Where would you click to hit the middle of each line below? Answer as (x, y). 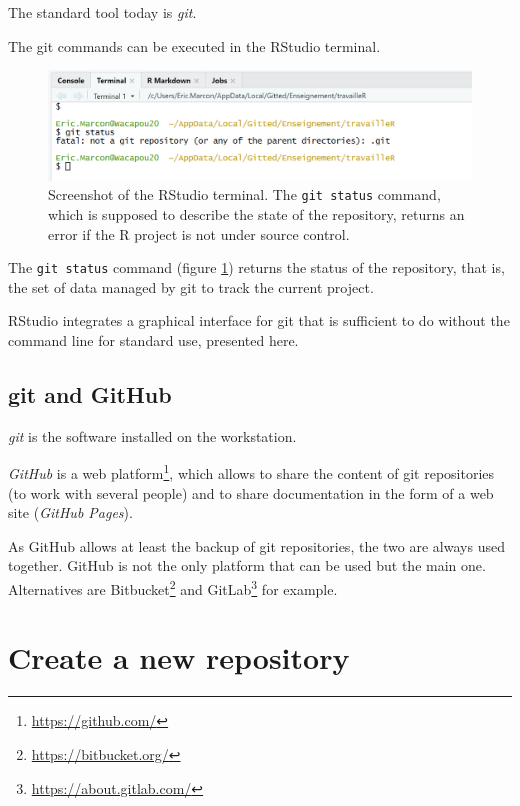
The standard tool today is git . (102, 12)
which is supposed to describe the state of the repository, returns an (256, 213)
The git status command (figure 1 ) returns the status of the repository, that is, (256, 267)
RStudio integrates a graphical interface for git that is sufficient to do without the (259, 320)
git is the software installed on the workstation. (152, 435)
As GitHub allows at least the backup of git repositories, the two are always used (256, 545)
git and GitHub (90, 394)
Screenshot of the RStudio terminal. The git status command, (244, 194)
